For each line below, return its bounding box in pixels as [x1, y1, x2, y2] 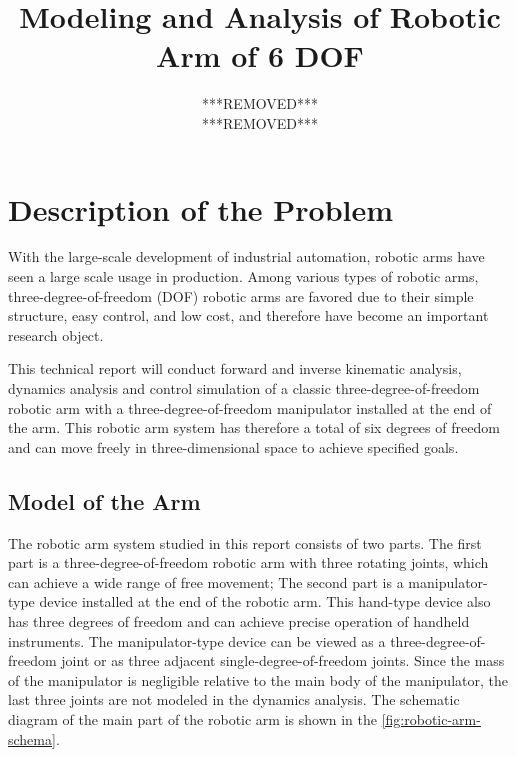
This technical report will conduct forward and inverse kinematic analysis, [8, 358, 462, 379]
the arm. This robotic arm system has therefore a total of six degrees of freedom [8, 417, 500, 438]
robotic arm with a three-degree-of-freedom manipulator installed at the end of [8, 397, 492, 418]
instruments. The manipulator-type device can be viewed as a [8, 630, 386, 651]
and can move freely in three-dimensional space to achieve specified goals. [8, 436, 459, 457]
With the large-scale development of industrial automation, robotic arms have [8, 246, 485, 267]
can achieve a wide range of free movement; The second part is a [8, 571, 404, 592]
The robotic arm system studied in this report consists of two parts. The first [8, 532, 482, 553]
